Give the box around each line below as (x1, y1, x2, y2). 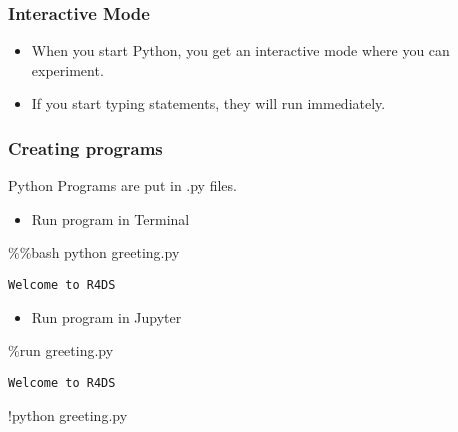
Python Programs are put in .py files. (8, 175, 237, 196)
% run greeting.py (8, 340, 114, 361)
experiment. (31, 59, 104, 80)
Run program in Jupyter (31, 306, 182, 327)
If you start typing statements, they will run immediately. (31, 93, 386, 114)
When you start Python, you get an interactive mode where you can (31, 40, 450, 61)
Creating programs (8, 135, 163, 160)
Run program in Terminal (31, 208, 190, 229)
